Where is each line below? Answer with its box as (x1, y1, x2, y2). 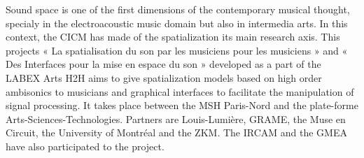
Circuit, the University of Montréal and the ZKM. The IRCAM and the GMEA (6, 125, 347, 140)
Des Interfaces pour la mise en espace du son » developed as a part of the (6, 57, 321, 71)
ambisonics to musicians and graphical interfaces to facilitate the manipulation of (6, 84, 354, 99)
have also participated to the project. (6, 138, 164, 153)
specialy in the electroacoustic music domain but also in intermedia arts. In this (6, 15, 348, 30)
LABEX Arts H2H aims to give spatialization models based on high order (6, 70, 322, 85)
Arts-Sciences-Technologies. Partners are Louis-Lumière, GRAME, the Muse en (6, 111, 346, 126)
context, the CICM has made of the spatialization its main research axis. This (6, 29, 340, 44)
